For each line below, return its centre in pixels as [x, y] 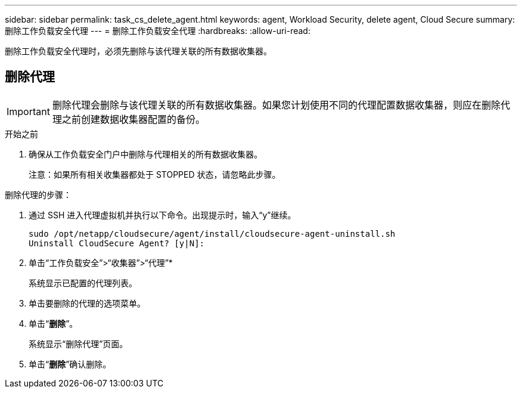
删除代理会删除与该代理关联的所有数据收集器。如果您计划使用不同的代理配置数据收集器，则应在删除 [276, 105]
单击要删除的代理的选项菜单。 [87, 303]
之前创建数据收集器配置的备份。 [133, 119]
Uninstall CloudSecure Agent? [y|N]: [117, 243]
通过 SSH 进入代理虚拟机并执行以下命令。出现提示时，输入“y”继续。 [162, 215]
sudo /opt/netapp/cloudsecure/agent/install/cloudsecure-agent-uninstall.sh [212, 233]
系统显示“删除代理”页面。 [78, 344]
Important [28, 111]
